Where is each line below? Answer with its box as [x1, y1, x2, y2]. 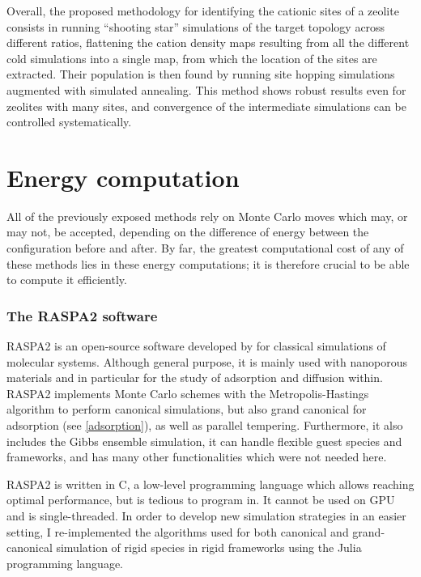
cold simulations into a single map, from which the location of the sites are [6, 49, 377, 66]
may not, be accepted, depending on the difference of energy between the [6, 223, 369, 240]
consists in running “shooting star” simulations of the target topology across [6, 18, 385, 35]
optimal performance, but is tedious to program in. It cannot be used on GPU [6, 491, 395, 508]
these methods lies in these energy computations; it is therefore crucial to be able [6, 255, 410, 272]
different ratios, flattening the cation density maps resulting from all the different [6, 34, 410, 51]
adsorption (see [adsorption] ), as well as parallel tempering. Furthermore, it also [6, 417, 403, 434]
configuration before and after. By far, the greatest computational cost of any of [6, 240, 404, 257]
